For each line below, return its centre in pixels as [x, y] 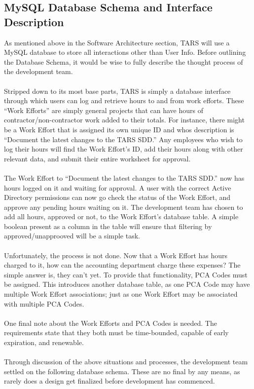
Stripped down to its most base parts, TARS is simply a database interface [117, 91]
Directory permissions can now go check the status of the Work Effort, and [117, 197]
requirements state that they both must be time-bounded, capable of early [116, 332]
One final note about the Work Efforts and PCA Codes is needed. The [110, 323]
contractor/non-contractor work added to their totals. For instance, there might [124, 120]
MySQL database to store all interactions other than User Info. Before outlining [125, 52]
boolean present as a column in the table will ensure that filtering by [108, 226]
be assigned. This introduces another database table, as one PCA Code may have [127, 284]
